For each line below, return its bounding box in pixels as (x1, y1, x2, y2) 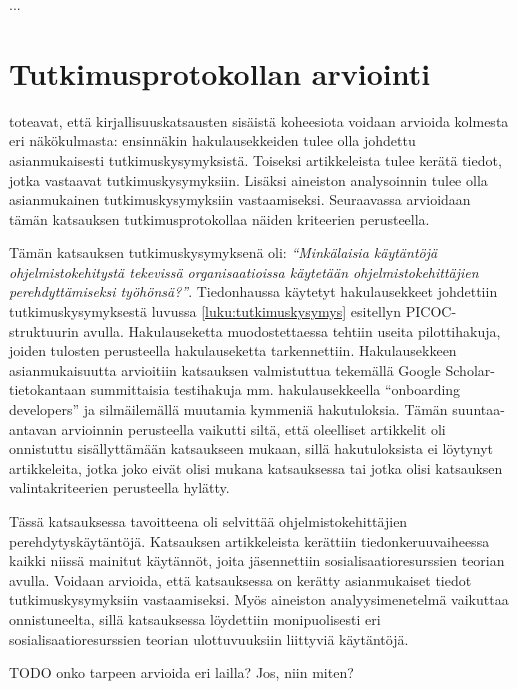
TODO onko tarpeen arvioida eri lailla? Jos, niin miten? (9, 662, 354, 683)
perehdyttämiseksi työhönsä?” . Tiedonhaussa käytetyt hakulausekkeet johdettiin (9, 281, 498, 302)
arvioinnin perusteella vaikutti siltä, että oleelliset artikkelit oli (61, 418, 446, 439)
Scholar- (445, 359, 495, 380)
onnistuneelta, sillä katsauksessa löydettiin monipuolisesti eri (9, 608, 381, 629)
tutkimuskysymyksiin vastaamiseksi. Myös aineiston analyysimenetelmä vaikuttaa (9, 589, 509, 610)
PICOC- (405, 301, 457, 322)
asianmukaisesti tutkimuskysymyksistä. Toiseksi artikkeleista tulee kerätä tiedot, (9, 149, 502, 170)
